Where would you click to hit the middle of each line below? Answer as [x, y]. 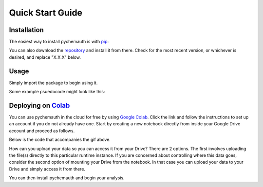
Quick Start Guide [46, 13]
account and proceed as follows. [42, 131]
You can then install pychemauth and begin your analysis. [67, 178]
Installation [26, 30]
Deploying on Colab [39, 105]
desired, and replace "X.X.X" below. [45, 57]
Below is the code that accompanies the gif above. [60, 140]
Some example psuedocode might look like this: [57, 92]
